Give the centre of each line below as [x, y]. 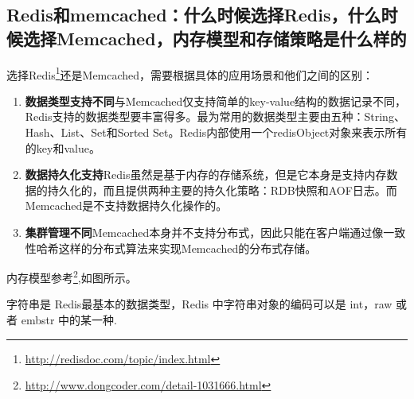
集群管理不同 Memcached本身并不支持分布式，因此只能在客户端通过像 [204, 232]
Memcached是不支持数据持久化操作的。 [126, 205]
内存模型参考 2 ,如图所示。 [72, 276]
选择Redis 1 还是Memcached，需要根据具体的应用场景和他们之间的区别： [190, 73]
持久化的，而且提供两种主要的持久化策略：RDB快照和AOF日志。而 [222, 190]
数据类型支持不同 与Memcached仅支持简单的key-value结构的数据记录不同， [216, 101]
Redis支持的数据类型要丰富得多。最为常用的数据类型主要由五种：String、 [215, 116]
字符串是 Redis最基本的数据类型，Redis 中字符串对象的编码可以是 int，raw [199, 304]
